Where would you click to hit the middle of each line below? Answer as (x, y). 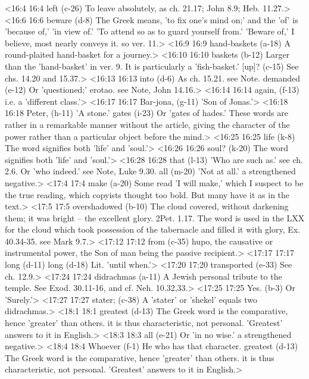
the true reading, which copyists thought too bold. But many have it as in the (147, 194)
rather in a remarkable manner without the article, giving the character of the (147, 124)
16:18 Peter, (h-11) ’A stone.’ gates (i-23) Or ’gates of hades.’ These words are (146, 113)
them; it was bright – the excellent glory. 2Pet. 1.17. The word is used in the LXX (155, 217)
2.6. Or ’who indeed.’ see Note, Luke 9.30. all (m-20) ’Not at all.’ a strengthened (150, 171)
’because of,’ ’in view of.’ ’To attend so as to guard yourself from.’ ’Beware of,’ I (150, 31)
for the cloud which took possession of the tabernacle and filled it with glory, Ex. (153, 229)
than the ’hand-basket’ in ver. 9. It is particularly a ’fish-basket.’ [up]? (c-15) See (152, 66)
